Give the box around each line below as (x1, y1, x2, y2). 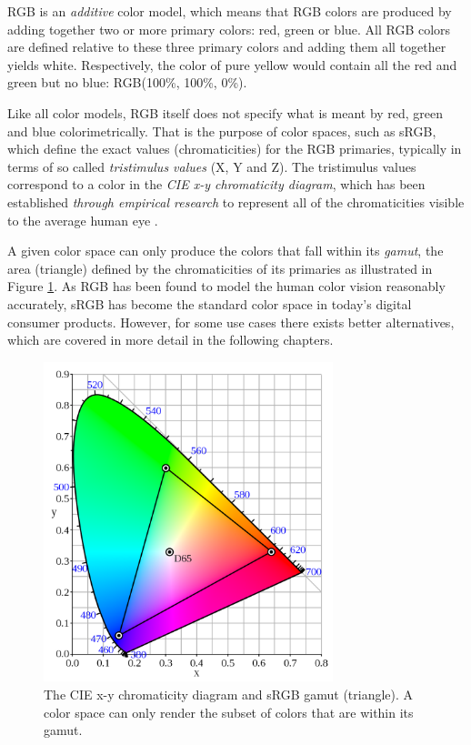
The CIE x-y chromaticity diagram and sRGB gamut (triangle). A (44, 684, 414, 703)
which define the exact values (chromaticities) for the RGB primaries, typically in (7, 139, 462, 158)
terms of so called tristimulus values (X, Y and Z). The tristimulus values (7, 156, 416, 176)
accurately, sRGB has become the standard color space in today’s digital (7, 294, 412, 313)
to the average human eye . (7, 210, 158, 229)
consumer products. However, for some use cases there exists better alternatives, (7, 312, 455, 331)
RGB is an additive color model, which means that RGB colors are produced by (7, 2, 452, 20)
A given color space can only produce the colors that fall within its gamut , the (7, 241, 444, 260)
